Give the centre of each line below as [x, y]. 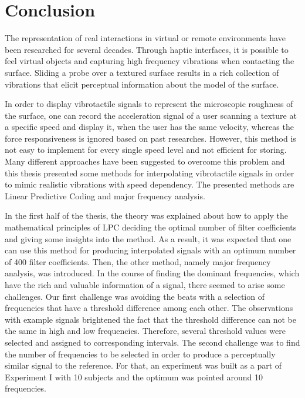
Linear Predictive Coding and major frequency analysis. [105, 195]
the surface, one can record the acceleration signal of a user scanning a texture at [151, 115]
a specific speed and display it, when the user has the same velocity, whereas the [149, 127]
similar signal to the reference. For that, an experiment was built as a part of [143, 365]
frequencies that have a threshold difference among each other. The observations [149, 308]
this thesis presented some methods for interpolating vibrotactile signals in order [150, 173]
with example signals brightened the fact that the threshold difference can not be [150, 319]
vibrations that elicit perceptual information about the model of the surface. [142, 84]
